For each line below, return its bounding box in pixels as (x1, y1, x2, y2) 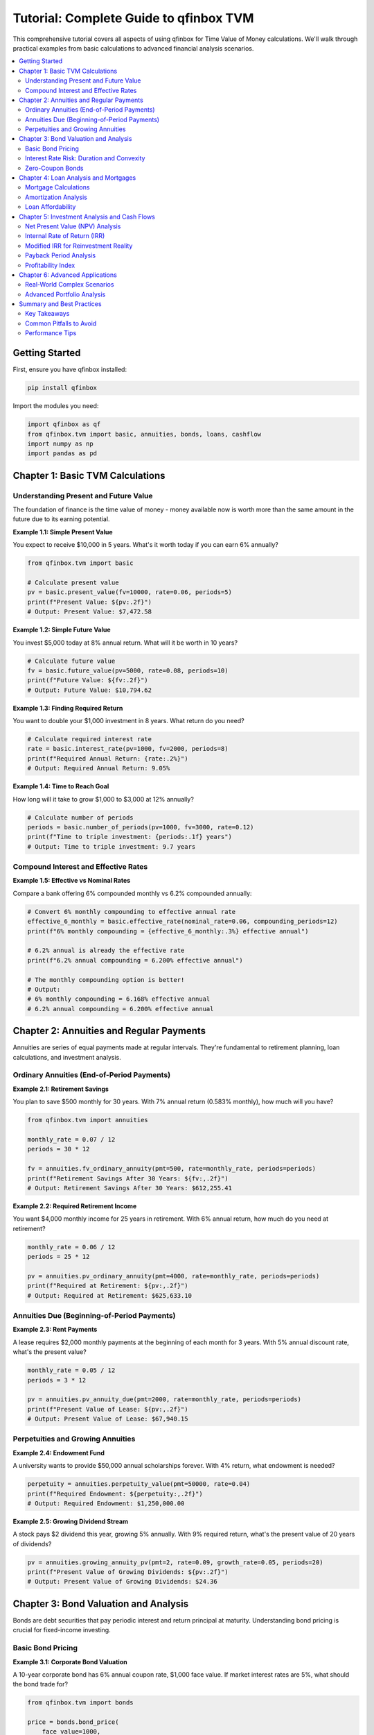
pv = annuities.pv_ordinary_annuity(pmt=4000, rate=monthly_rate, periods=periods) (27, 1272, 320, 1280)
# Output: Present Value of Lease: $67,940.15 (27, 1415, 188, 1423)
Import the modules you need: (12, 402, 99, 410)
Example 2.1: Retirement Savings (12, 1085, 109, 1093)
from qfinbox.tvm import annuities (27, 1116, 148, 1124)
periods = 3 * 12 (27, 1376, 87, 1384)
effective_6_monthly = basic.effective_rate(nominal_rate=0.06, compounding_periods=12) (27, 917, 339, 926)
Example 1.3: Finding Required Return (12, 704, 123, 712)
